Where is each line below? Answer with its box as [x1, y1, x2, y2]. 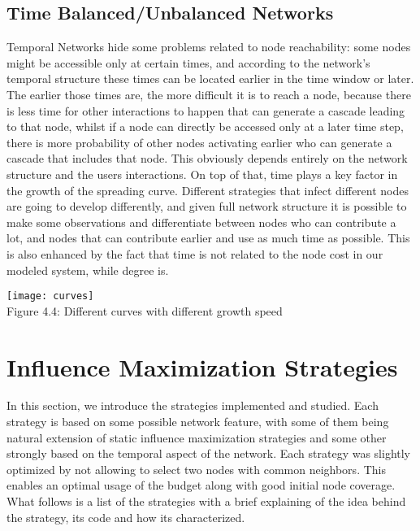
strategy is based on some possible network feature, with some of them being [6, 413, 389, 430]
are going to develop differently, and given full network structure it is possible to [6, 198, 407, 215]
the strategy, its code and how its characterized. [6, 508, 245, 525]
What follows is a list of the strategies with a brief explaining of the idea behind [6, 493, 406, 510]
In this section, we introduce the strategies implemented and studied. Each [6, 397, 379, 414]
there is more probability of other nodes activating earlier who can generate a [6, 133, 392, 150]
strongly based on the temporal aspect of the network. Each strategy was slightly [6, 445, 411, 462]
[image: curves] [6, 290, 94, 302]
